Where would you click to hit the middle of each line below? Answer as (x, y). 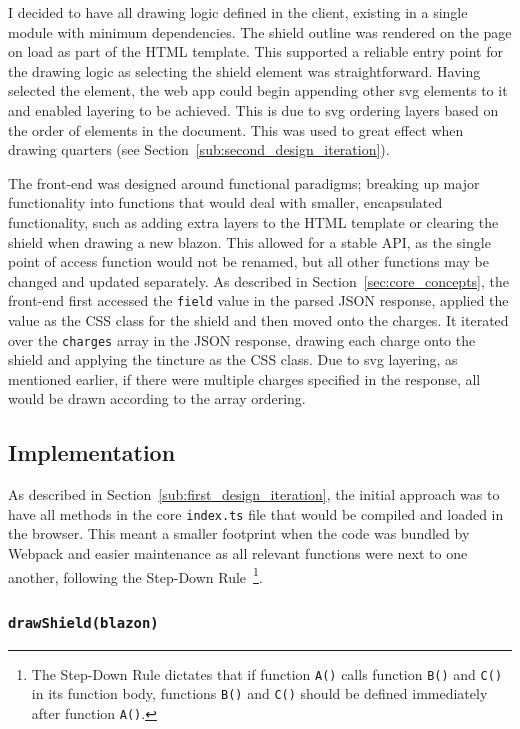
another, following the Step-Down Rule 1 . (135, 575)
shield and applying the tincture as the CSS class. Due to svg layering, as (233, 359)
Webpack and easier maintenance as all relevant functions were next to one (238, 553)
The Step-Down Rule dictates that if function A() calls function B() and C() (267, 673)
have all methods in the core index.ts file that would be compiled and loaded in (256, 513)
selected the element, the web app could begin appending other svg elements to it (258, 90)
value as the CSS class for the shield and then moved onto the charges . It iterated (258, 319)
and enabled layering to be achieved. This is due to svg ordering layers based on (253, 109)
